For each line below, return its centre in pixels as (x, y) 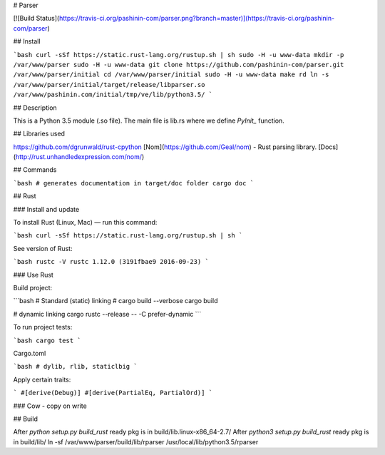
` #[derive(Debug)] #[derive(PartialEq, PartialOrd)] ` (113, 393)
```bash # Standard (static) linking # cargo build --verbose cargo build (115, 301)
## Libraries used (39, 134)
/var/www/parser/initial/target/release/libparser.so (109, 85)
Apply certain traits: (42, 379)
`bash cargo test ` (47, 340)
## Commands (35, 170)
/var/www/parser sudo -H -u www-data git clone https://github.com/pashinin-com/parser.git (179, 65)
